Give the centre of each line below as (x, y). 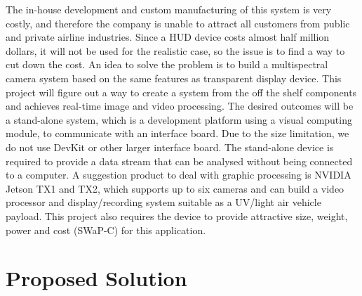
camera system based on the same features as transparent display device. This (174, 78)
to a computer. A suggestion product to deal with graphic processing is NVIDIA (179, 175)
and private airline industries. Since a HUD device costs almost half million (168, 37)
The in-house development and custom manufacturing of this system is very (169, 9)
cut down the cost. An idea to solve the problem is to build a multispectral (167, 64)
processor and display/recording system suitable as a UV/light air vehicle (163, 202)
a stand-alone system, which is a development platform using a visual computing (179, 119)
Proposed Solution (96, 278)
